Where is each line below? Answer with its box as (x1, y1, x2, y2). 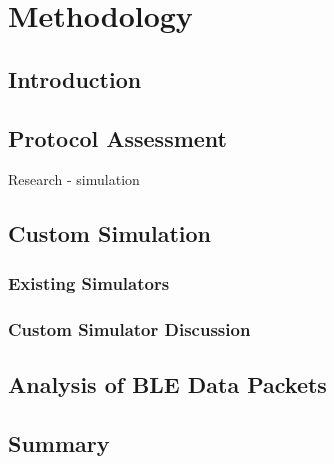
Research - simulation (8, 169, 140, 190)
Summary (8, 427, 110, 458)
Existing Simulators (8, 270, 170, 295)
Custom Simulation (8, 218, 212, 249)
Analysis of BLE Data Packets (8, 368, 327, 399)
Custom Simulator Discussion (8, 316, 251, 341)
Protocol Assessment (8, 122, 227, 153)
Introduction (8, 63, 142, 94)
